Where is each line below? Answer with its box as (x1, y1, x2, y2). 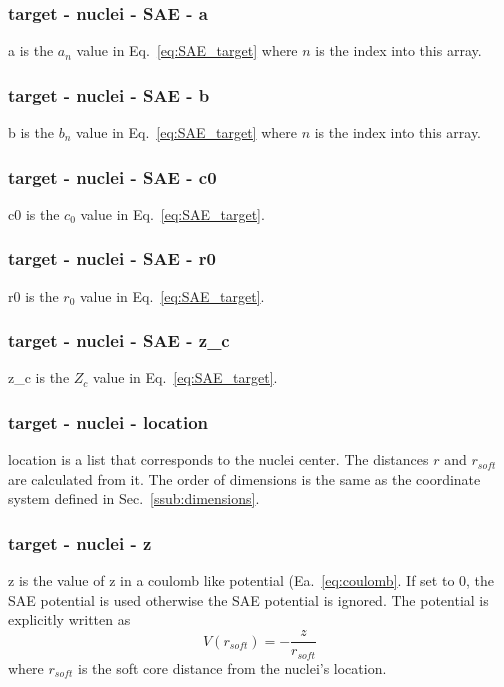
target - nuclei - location (8, 409, 208, 434)
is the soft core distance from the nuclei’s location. (77, 657, 387, 678)
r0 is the (8, 285, 59, 306)
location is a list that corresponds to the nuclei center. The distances (8, 449, 429, 470)
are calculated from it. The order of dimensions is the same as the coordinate (8, 468, 481, 489)
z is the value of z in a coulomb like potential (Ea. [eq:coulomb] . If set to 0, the (8, 570, 495, 591)
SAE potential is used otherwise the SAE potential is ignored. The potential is (8, 589, 489, 610)
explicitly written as (8, 609, 131, 630)
